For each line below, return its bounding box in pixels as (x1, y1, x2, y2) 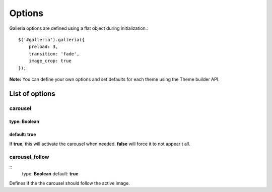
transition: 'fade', (28, 51, 80, 56)
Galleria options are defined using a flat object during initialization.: (9, 25, 149, 31)
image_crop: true (28, 58, 72, 64)
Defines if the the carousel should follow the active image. (9, 180, 130, 186)
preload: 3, (28, 44, 58, 50)
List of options (9, 89, 55, 98)
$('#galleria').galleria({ (18, 37, 85, 42)
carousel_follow (9, 153, 49, 160)
